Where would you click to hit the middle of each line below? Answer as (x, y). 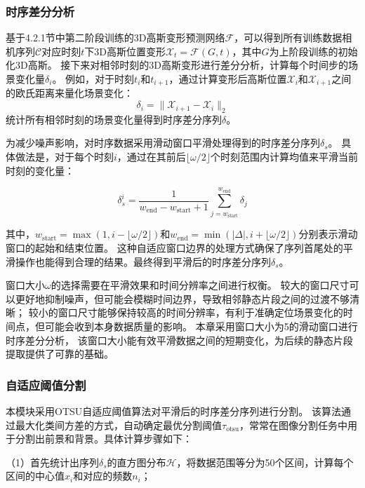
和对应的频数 (103, 476)
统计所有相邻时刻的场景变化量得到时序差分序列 (114, 119)
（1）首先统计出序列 (52, 462)
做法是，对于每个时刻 (64, 157)
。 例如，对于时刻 (93, 79)
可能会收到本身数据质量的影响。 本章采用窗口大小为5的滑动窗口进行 (201, 326)
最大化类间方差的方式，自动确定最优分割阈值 (118, 425)
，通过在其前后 (151, 157)
